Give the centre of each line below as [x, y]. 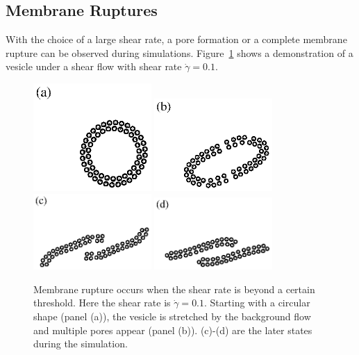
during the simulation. [81, 344]
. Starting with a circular [257, 303]
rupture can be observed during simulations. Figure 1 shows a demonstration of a [179, 52]
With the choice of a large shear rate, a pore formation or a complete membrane [176, 39]
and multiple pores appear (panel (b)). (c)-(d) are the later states [173, 330]
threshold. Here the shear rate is [102, 303]
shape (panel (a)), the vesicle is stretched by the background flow [172, 316]
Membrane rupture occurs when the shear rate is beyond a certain [174, 289]
